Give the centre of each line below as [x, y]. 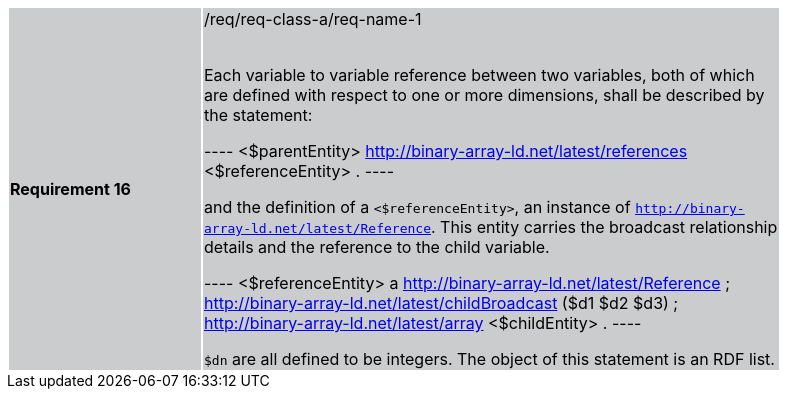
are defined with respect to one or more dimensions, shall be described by [484, 95]
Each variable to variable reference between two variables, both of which [479, 75]
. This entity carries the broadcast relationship [604, 227]
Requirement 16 [70, 189]
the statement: [258, 115]
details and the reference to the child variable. [377, 247]
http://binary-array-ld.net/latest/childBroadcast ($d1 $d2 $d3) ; [441, 303]
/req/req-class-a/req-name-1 [313, 19]
